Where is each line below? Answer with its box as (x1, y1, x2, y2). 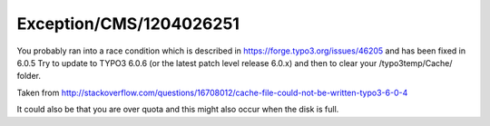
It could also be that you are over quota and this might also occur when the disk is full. (16, 104, 339, 115)
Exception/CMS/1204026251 (16, 14, 240, 34)
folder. (16, 71, 41, 82)
